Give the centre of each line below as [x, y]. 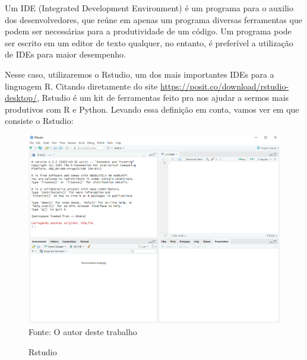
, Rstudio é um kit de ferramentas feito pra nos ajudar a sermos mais [163, 98]
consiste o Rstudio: [39, 121]
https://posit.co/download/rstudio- [225, 86]
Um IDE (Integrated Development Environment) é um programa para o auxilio [149, 8]
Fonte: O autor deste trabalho [83, 332]
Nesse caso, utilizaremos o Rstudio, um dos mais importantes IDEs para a [140, 74]
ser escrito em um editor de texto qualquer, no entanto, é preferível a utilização [149, 42]
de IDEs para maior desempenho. [66, 54]
